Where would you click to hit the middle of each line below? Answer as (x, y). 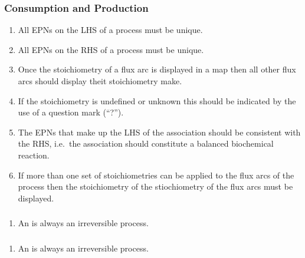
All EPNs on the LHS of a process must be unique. (110, 30)
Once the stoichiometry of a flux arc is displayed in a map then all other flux (157, 69)
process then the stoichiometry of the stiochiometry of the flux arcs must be (155, 186)
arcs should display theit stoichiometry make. (100, 81)
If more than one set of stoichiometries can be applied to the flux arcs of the (156, 175)
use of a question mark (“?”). (71, 112)
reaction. (34, 155)
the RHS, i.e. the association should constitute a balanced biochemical (146, 143)
